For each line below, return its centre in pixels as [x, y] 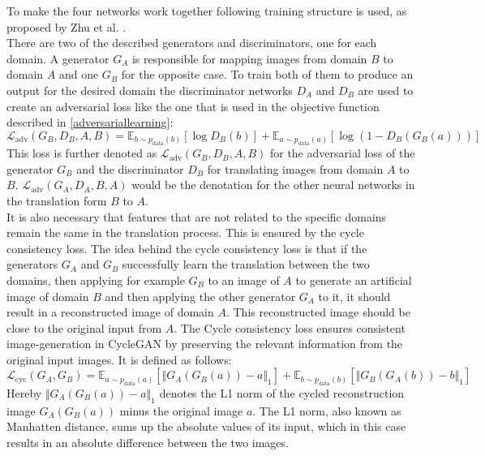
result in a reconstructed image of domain [110, 312]
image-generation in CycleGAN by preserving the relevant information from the [205, 344]
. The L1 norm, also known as [327, 410]
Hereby [24, 392]
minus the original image [181, 410]
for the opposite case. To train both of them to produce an [267, 74]
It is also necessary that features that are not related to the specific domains [197, 216]
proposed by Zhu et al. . [67, 26]
